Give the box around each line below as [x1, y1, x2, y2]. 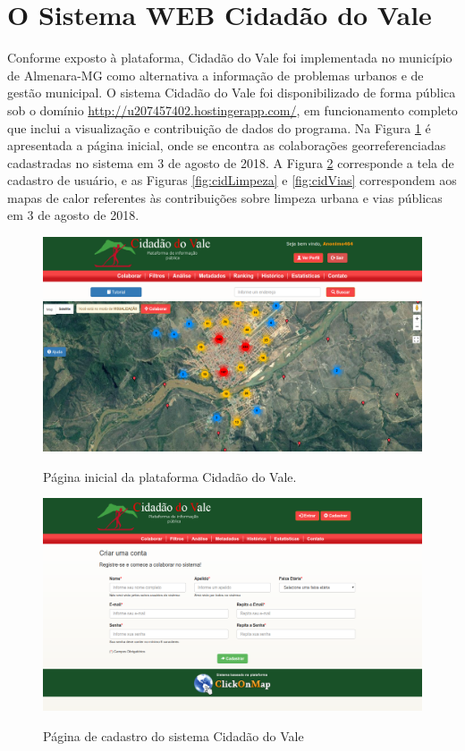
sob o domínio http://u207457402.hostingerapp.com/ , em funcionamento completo [7, 100, 458, 119]
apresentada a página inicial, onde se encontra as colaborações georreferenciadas [7, 136, 446, 155]
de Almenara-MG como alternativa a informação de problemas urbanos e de [7, 65, 424, 84]
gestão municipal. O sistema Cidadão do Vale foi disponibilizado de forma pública [7, 83, 456, 102]
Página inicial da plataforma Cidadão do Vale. [43, 467, 297, 485]
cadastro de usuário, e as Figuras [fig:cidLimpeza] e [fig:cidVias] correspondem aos [7, 171, 457, 190]
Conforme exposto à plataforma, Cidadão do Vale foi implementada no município [7, 48, 452, 67]
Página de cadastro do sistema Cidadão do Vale [43, 727, 304, 746]
